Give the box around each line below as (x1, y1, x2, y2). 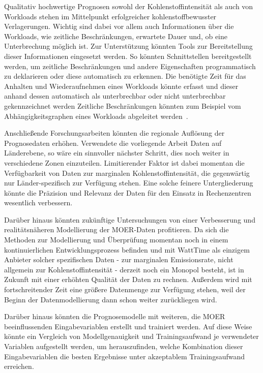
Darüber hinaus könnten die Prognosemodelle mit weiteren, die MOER (4, 311, 225, 322)
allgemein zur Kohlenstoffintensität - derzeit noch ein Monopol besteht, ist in (4, 264, 244, 274)
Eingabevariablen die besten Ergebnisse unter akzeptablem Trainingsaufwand (4, 351, 245, 361)
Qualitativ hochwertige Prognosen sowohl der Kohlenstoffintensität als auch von (4, 1, 253, 11)
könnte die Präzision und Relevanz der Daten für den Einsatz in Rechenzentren (4, 187, 251, 198)
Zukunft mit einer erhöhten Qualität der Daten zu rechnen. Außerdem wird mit (4, 274, 252, 285)
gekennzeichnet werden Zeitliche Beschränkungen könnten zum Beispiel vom (4, 100, 241, 111)
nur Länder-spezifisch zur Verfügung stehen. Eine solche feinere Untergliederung (4, 177, 253, 188)
